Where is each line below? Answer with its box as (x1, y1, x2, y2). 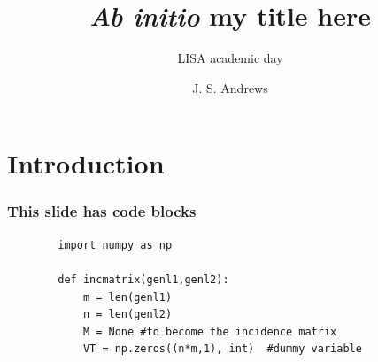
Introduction (7, 145, 165, 181)
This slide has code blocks (7, 200, 197, 222)
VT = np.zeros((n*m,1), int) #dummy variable (82, 343, 362, 356)
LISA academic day (177, 49, 283, 67)
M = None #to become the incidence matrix (82, 325, 337, 338)
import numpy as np (58, 238, 173, 251)
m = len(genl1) (82, 290, 173, 304)
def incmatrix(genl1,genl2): (58, 273, 229, 286)
